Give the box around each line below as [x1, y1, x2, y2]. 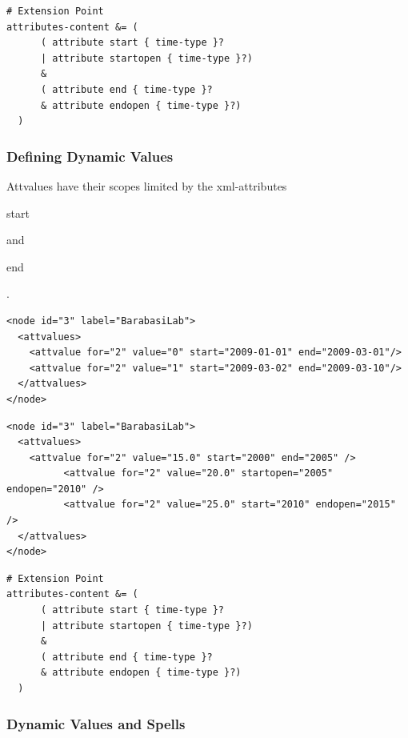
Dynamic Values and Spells [6, 713, 186, 733]
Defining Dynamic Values [6, 146, 174, 166]
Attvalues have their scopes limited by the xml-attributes [6, 177, 287, 194]
